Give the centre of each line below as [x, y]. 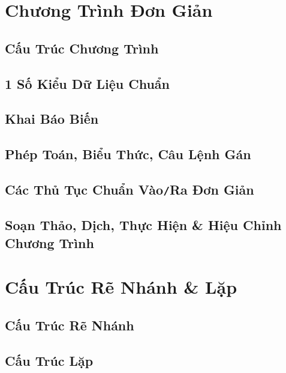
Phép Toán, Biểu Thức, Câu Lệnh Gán [128, 154]
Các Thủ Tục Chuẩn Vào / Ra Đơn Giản [130, 189]
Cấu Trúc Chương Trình [82, 48]
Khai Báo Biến [52, 119]
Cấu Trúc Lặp [49, 360]
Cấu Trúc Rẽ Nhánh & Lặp [121, 287]
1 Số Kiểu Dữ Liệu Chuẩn [87, 83]
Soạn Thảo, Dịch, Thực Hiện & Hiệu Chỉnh [143, 225]
